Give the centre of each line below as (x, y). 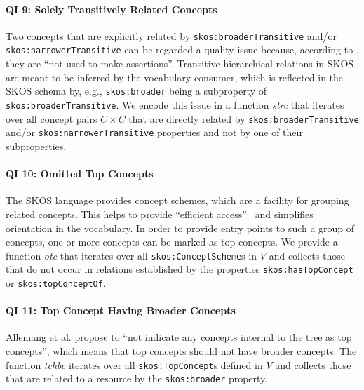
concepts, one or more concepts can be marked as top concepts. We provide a (172, 242)
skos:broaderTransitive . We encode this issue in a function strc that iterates (175, 104)
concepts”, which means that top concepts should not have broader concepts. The (181, 351)
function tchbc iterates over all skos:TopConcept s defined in (134, 364)
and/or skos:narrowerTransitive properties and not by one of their (154, 132)
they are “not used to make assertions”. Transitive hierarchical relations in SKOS (180, 63)
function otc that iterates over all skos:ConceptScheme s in (132, 255)
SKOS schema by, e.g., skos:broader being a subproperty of (136, 91)
